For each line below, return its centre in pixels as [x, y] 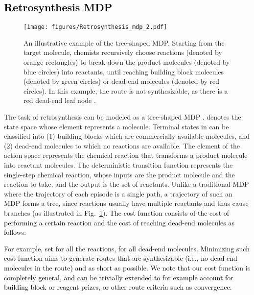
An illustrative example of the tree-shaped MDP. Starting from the [124, 42]
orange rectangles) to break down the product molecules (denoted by [127, 62]
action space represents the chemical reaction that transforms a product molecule [126, 155]
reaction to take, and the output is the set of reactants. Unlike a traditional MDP [127, 184]
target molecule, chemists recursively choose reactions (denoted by [123, 52]
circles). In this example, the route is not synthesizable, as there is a [126, 90]
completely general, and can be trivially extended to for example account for [119, 277]
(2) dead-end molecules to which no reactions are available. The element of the [122, 145]
